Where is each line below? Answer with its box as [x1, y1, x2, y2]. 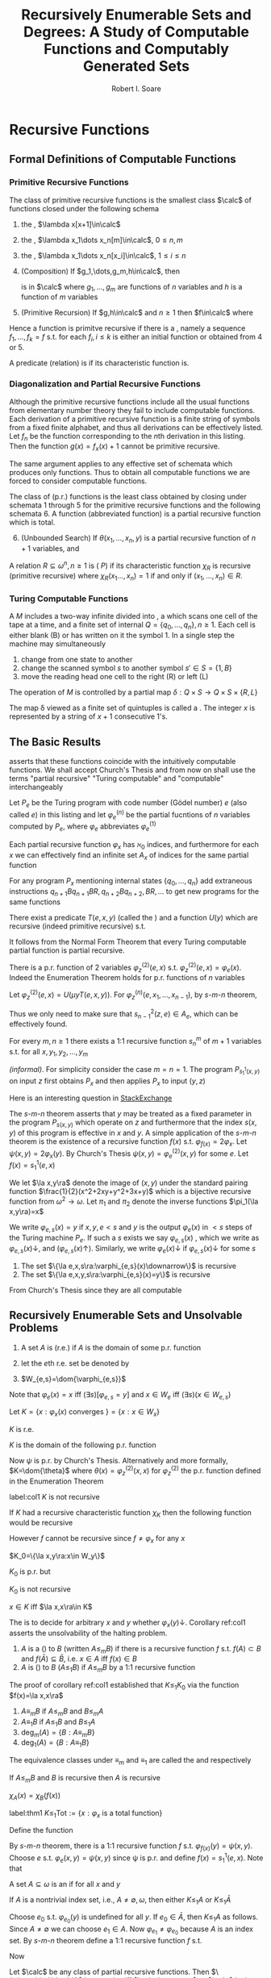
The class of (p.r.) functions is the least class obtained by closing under [9, 492, 247, 502]
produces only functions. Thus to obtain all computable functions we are [9, 468, 251, 478]
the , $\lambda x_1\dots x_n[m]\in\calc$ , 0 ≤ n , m [20, 235, 184, 244]
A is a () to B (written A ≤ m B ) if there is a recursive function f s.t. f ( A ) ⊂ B [20, 1643, 261, 1655]
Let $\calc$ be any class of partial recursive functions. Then [9, 1967, 210, 1976]
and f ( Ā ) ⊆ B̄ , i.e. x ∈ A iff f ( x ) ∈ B [20, 1654, 138, 1663]
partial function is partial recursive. [9, 945, 125, 955]
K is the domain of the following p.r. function [9, 1440, 156, 1450]
